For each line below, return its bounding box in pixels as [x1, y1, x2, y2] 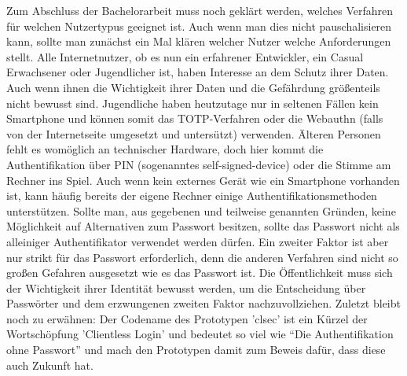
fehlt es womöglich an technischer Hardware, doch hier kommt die [6, 141, 324, 157]
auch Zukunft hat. [6, 356, 93, 373]
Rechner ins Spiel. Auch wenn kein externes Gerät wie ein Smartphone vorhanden [6, 171, 400, 188]
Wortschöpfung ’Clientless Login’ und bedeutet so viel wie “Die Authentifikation [6, 326, 394, 342]
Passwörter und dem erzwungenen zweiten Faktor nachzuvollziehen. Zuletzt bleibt [6, 295, 401, 311]
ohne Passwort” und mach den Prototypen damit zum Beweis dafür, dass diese [6, 341, 386, 358]
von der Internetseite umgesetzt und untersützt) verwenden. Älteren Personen [6, 125, 381, 142]
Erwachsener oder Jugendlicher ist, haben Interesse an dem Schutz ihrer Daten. [6, 64, 389, 80]
